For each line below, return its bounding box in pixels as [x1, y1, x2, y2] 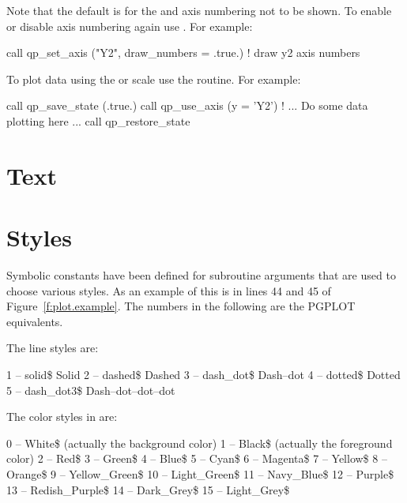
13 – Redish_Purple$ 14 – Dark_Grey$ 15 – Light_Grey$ [6, 481, 290, 497]
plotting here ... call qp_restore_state [6, 112, 190, 129]
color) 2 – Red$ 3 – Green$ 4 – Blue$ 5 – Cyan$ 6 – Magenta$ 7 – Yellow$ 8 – [6, 450, 387, 467]
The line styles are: [6, 340, 99, 356]
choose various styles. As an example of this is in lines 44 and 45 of [6, 282, 331, 298]
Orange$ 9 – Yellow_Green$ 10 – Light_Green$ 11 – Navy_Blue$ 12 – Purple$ [6, 466, 394, 482]
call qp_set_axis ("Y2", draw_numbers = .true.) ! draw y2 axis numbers [6, 44, 360, 61]
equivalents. [6, 313, 63, 329]
